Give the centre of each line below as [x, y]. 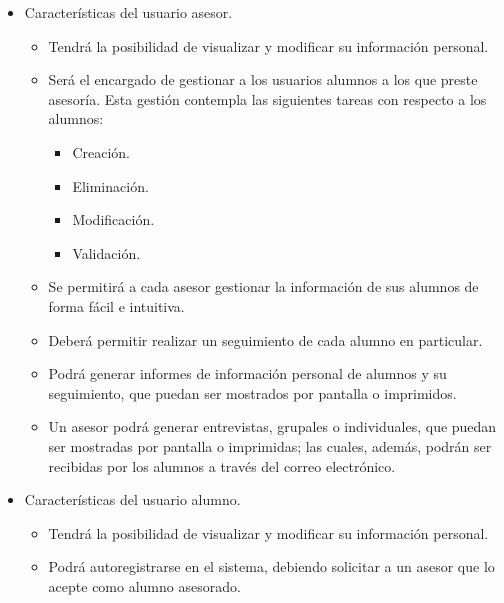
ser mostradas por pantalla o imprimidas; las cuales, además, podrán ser [270, 445]
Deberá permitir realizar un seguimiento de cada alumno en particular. [265, 339]
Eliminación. [110, 185]
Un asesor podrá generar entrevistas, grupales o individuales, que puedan [272, 426]
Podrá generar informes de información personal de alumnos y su [247, 373]
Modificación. [113, 219]
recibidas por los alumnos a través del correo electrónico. [222, 465]
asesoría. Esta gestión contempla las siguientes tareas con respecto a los [267, 98]
